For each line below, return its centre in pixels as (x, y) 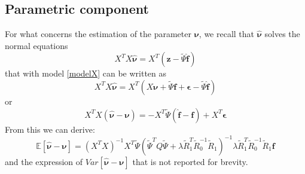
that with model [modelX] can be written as (86, 73)
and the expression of (44, 161)
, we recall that (227, 34)
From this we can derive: (50, 129)
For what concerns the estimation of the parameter (98, 34)
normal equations (36, 45)
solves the (282, 34)
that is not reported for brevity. (190, 161)
